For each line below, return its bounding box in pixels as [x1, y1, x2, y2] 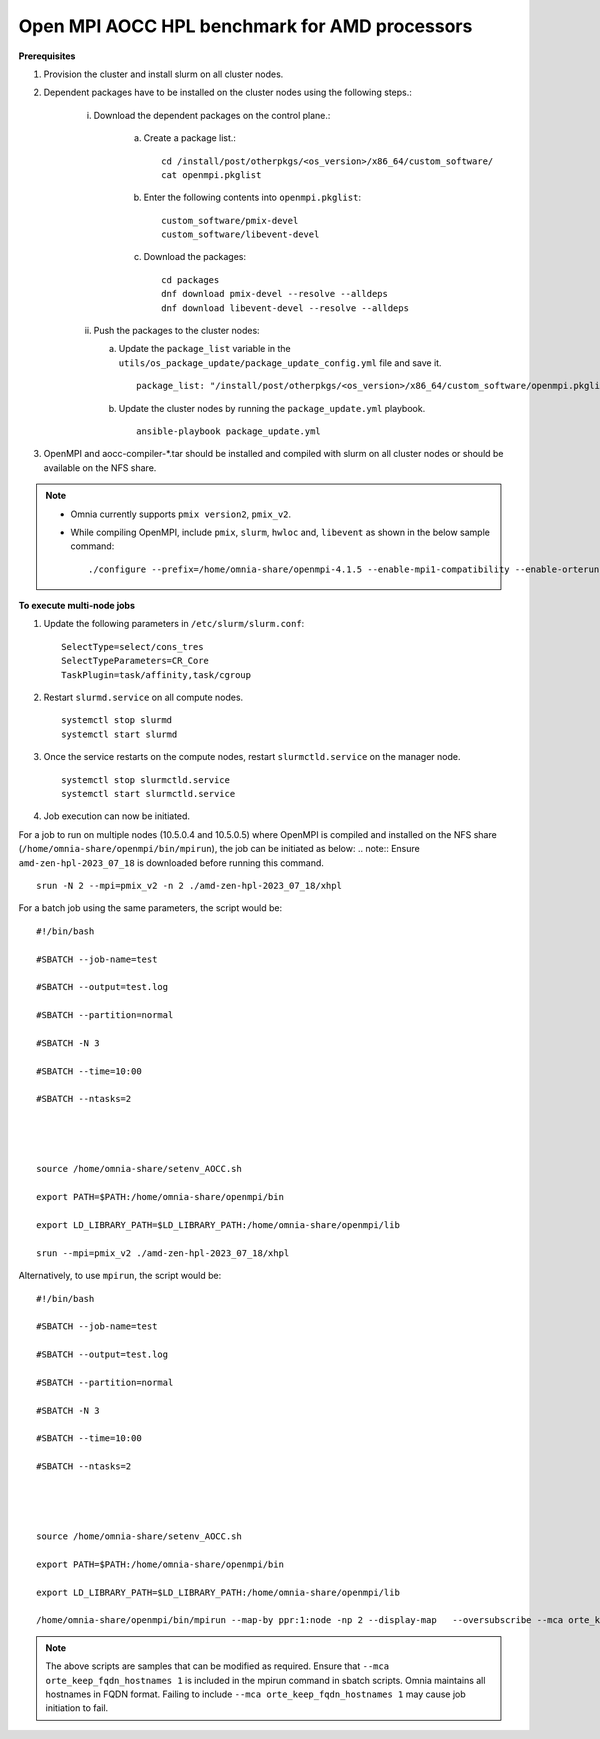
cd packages [161, 274, 220, 285]
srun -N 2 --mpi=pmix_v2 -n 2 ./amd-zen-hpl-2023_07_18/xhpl [36, 880, 342, 891]
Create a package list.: [143, 132, 237, 144]
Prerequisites [18, 50, 76, 62]
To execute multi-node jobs [18, 600, 135, 612]
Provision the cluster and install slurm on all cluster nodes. [43, 68, 284, 80]
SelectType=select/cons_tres [61, 641, 204, 652]
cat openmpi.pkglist [161, 169, 262, 180]
